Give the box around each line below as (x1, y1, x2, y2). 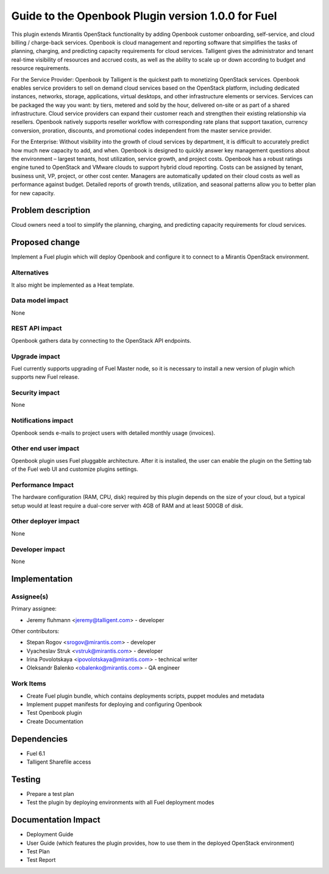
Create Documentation (26, 717, 83, 725)
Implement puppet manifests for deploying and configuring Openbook (26, 701, 202, 707)
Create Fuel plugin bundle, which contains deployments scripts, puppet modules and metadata (26, 692, 264, 700)
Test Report (26, 856, 56, 864)
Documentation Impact (11, 815, 101, 825)
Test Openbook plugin (26, 709, 82, 717)
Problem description (11, 205, 91, 216)
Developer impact (11, 545, 65, 553)
